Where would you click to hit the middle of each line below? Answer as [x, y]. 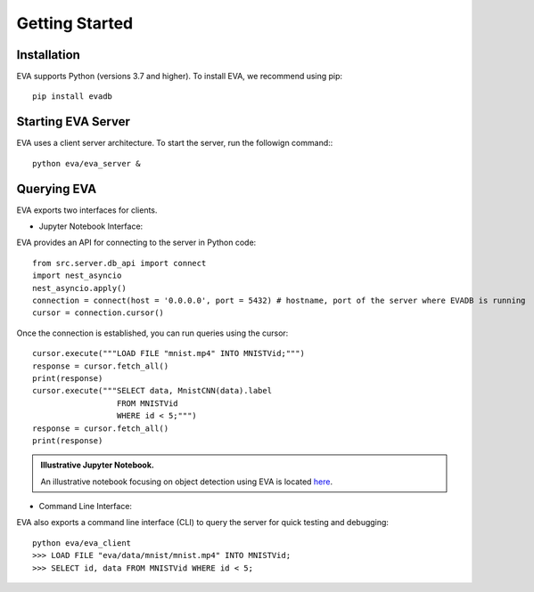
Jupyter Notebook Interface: [91, 226]
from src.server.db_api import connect [119, 263]
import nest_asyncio [77, 276]
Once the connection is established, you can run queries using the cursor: [152, 333]
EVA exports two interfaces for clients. [87, 210]
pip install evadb [73, 97]
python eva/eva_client [82, 543]
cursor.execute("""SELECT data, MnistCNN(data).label [152, 391]
